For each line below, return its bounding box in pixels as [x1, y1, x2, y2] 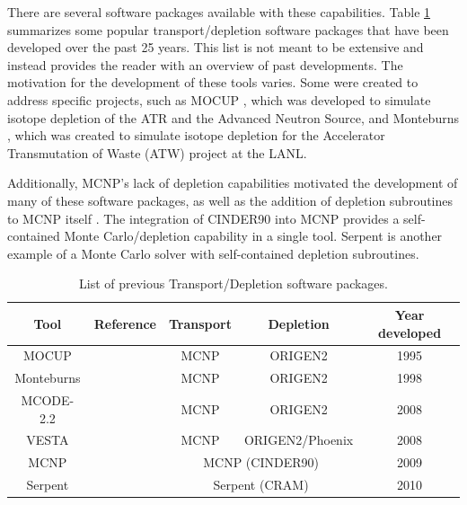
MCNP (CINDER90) [203, 453, 319, 472]
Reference [93, 314, 156, 332]
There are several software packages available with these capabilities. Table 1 [7, 3, 431, 21]
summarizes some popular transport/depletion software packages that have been [7, 20, 449, 39]
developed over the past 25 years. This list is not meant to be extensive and [7, 38, 424, 57]
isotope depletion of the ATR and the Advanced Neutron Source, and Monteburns [7, 108, 459, 127]
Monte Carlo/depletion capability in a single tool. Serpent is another [64, 226, 443, 245]
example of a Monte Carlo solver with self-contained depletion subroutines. [7, 244, 419, 262]
